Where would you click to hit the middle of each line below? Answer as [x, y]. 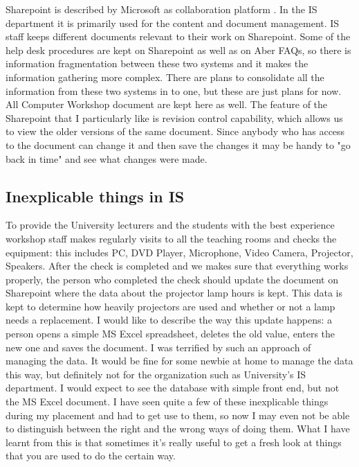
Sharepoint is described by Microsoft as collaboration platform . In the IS [162, 9]
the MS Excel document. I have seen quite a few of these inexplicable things [167, 402]
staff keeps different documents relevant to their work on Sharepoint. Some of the [178, 36]
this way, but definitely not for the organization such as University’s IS [156, 374]
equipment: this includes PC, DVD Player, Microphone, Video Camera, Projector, [179, 252]
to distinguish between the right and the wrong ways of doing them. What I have [178, 429]
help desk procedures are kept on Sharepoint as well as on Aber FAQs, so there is [178, 50]
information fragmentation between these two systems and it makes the [157, 63]
